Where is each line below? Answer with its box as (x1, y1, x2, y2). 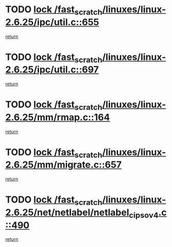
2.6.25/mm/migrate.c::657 (5, 159, 122, 171)
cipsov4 (129, 210, 159, 220)
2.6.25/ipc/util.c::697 (5, 64, 99, 75)
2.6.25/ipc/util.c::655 (5, 16, 99, 28)
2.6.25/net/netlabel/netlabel (5, 207, 129, 218)
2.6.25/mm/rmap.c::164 (5, 111, 110, 123)
